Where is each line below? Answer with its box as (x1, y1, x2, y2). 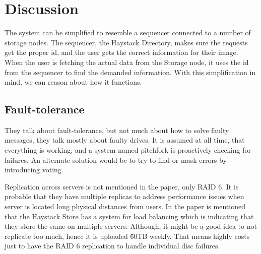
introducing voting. (5, 164, 63, 175)
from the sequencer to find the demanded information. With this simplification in (5, 67, 256, 77)
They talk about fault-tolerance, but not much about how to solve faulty (5, 124, 229, 135)
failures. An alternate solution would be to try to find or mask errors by (5, 154, 227, 165)
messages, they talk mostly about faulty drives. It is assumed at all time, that (5, 135, 245, 145)
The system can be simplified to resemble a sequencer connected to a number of (5, 27, 251, 38)
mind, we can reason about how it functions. (5, 77, 142, 87)
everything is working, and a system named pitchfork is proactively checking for (5, 145, 251, 155)
